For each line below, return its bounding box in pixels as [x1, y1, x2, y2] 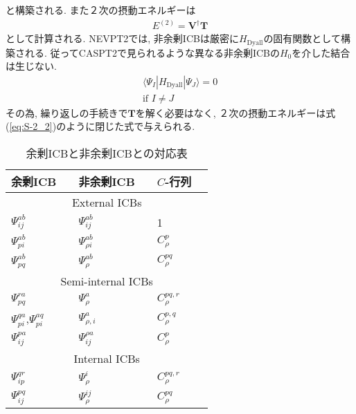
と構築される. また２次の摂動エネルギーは [6, 3, 196, 17]
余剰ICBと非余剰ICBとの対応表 [26, 144, 188, 161]
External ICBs [71, 194, 142, 210]
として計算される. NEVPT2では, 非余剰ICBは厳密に [6, 31, 239, 46]
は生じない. [6, 59, 57, 73]
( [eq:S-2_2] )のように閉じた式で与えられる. [6, 119, 195, 133]
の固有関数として [263, 31, 341, 46]
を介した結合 [292, 45, 350, 59]
